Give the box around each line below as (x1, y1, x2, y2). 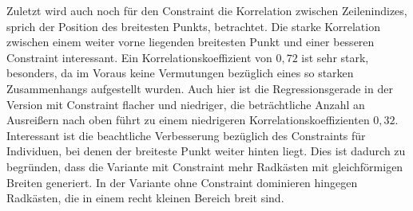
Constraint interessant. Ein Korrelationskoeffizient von (6, 49, 272, 65)
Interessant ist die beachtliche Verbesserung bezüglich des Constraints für (6, 127, 366, 143)
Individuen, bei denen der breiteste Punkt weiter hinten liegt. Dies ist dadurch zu (6, 143, 406, 159)
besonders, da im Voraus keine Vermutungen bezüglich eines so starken (6, 64, 354, 81)
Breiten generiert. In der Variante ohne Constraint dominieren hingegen (6, 174, 358, 190)
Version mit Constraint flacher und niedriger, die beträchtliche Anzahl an (6, 96, 365, 112)
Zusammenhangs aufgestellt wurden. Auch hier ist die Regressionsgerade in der (6, 80, 393, 96)
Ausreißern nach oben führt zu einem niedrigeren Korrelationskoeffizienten (6, 111, 370, 128)
